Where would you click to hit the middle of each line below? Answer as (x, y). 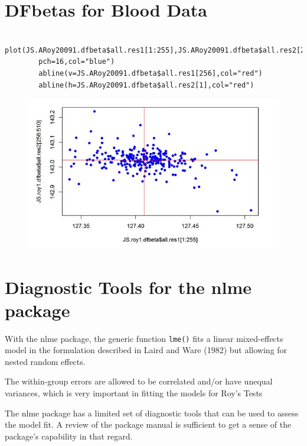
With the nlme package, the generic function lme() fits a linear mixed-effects (144, 338)
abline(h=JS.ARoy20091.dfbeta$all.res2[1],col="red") (146, 85)
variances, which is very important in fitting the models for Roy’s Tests (134, 393)
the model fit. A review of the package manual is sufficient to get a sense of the (148, 424)
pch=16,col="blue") (77, 62)
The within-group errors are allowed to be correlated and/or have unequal (139, 381)
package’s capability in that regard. (69, 436)
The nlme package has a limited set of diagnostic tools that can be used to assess (152, 413)
